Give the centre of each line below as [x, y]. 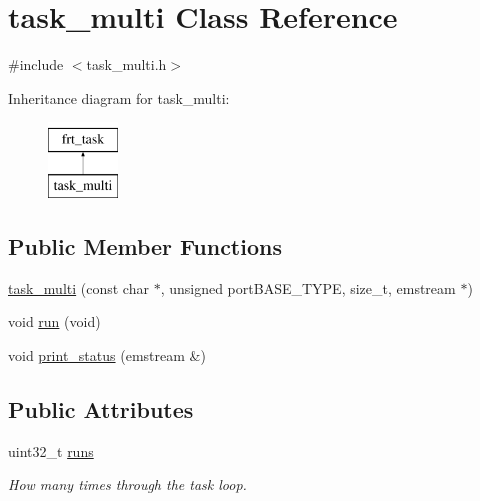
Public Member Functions [145, 245]
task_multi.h [126, 64]
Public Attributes [101, 408]
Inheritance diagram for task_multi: [119, 97]
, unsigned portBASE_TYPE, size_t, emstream [308, 287]
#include [36, 64]
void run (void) [54, 321]
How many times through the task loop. [127, 484]
